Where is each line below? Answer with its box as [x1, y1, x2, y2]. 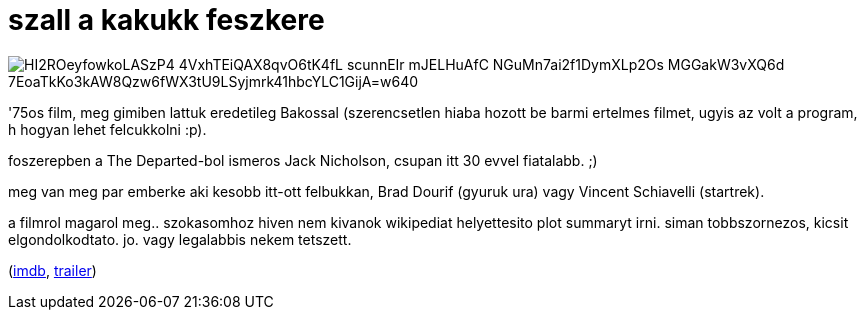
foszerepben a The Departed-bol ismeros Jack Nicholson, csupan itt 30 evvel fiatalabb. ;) [8, 151, 598, 169]
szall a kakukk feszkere [8, 3, 325, 37]
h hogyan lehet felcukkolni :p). [8, 120, 207, 138]
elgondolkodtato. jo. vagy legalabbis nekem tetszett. [8, 230, 352, 248]
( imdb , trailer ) [8, 261, 97, 279]
